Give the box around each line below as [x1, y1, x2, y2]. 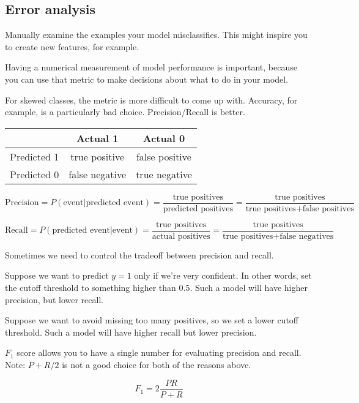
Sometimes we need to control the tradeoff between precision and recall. [5, 248, 274, 261]
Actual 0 [142, 130, 185, 145]
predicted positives [163, 204, 233, 213]
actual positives [152, 232, 210, 241]
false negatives [279, 232, 334, 241]
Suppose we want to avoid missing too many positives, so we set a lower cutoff [5, 314, 298, 326]
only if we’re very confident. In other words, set [134, 269, 312, 282]
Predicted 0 [10, 167, 59, 181]
